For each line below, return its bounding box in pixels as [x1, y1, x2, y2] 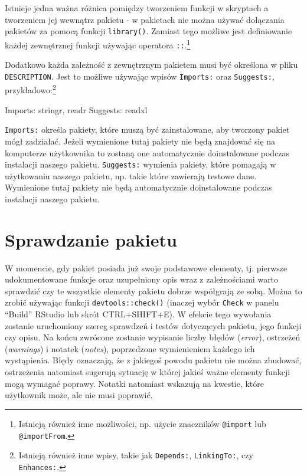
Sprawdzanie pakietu [5, 227, 177, 251]
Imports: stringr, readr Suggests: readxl [5, 103, 148, 116]
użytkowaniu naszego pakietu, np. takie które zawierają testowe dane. [5, 169, 257, 182]
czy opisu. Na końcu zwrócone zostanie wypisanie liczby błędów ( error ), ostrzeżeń [5, 331, 301, 343]
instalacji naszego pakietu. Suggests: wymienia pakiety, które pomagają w [5, 158, 276, 170]
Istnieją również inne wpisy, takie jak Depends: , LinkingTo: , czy [18, 449, 253, 461]
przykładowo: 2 [5, 82, 56, 96]
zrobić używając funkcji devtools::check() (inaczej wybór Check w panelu [5, 296, 279, 308]
